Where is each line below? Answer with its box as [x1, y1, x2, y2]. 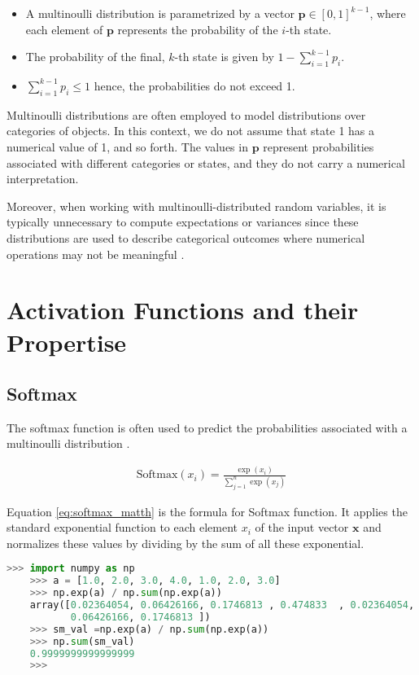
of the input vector [255, 519, 349, 536]
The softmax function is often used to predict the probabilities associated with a [7, 419, 408, 436]
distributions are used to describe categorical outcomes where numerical [7, 229, 365, 246]
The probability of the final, [25, 48, 165, 65]
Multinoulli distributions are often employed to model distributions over [7, 106, 366, 123]
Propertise [7, 325, 127, 358]
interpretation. [7, 170, 79, 187]
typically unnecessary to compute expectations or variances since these [7, 213, 359, 230]
